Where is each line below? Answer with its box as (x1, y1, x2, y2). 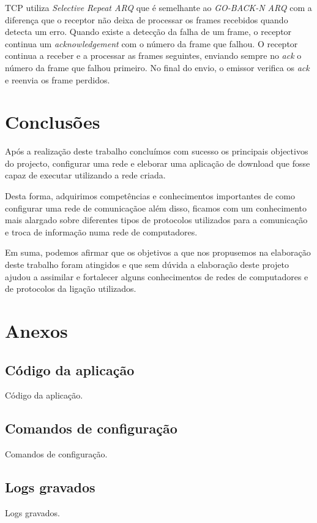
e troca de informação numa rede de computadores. (5, 225, 198, 238)
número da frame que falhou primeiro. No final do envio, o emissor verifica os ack (5, 61, 310, 74)
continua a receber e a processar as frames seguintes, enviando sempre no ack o (5, 49, 302, 62)
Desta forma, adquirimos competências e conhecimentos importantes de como (5, 189, 295, 202)
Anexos (5, 318, 68, 343)
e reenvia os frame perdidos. (5, 73, 110, 86)
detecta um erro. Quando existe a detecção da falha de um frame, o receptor (5, 25, 292, 38)
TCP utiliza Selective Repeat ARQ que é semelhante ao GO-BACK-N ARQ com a (5, 1, 312, 13)
